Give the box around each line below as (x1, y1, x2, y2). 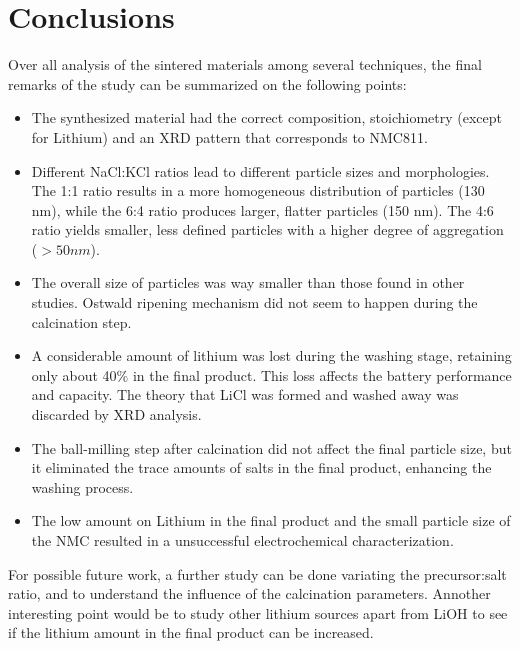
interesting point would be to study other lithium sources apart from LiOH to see (8, 602, 508, 623)
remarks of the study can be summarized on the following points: (8, 73, 407, 94)
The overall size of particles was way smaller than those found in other (31, 272, 465, 293)
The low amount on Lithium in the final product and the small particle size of (31, 510, 511, 531)
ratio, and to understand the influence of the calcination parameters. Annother (8, 583, 491, 604)
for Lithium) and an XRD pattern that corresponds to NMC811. (31, 126, 428, 147)
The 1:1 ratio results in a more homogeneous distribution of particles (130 (31, 180, 485, 201)
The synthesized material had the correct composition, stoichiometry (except (31, 107, 502, 128)
